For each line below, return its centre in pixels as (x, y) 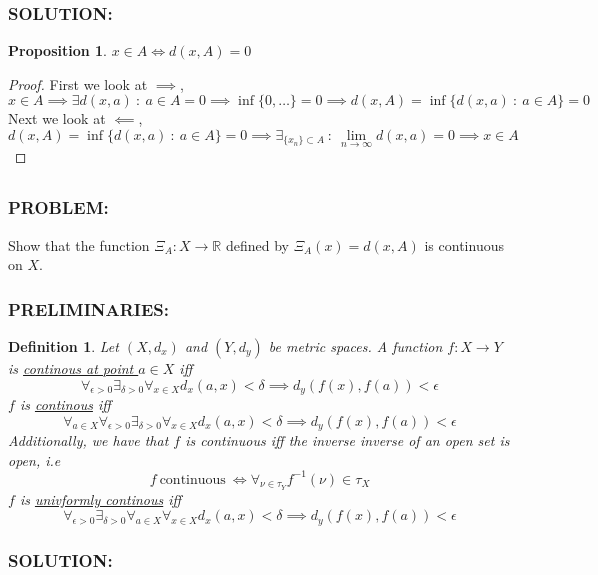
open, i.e (34, 459)
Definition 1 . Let (63, 345)
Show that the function (79, 244)
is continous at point (71, 367)
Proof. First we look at (78, 83)
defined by (257, 244)
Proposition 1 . (57, 50)
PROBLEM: (58, 207)
